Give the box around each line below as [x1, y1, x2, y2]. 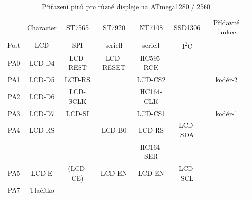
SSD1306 [174, 22, 201, 32]
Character [27, 22, 57, 32]
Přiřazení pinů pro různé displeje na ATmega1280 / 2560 [41, 1, 211, 11]
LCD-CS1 [137, 108, 166, 118]
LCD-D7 [29, 108, 55, 118]
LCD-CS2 [137, 74, 166, 84]
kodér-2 [215, 74, 237, 84]
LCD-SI [66, 108, 89, 118]
